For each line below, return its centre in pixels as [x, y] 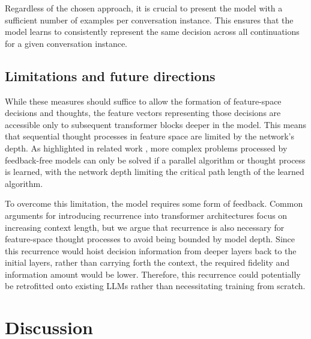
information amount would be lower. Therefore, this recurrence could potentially [153, 274]
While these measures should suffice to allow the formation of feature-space [143, 101]
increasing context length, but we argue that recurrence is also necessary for [145, 227]
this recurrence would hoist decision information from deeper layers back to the [151, 250]
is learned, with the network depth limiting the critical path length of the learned [155, 172]
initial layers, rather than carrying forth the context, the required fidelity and [147, 262]
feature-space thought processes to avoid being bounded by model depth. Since [150, 239]
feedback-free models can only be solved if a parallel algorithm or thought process [155, 160]
